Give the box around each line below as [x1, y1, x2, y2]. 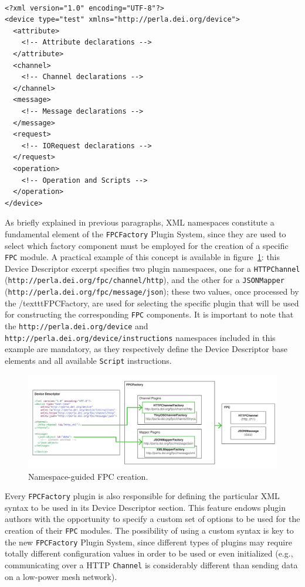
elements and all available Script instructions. [5, 354, 172, 366]
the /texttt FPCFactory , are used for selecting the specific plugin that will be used [5, 296, 299, 309]
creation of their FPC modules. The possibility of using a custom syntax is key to [5, 524, 294, 536]
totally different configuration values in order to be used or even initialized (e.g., [5, 547, 293, 559]
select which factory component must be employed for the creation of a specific [5, 239, 289, 251]
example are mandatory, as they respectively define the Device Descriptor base [5, 343, 287, 355]
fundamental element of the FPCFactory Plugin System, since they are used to [5, 227, 286, 240]
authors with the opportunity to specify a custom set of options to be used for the [5, 513, 300, 525]
